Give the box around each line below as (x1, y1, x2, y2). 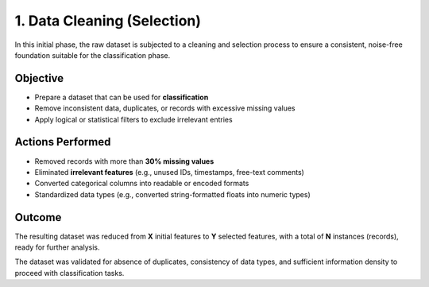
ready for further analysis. (14, 242, 100, 252)
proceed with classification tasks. (14, 268, 125, 277)
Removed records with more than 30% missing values (34, 156, 214, 166)
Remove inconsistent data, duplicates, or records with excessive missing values (34, 103, 296, 113)
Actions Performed (14, 135, 111, 149)
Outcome (14, 211, 62, 224)
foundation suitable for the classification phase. (14, 50, 171, 60)
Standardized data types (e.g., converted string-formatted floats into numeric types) (34, 189, 311, 199)
